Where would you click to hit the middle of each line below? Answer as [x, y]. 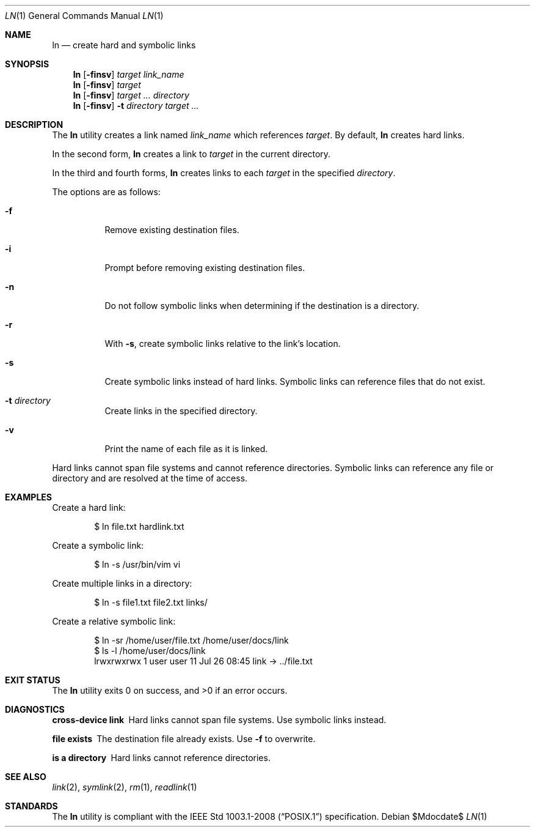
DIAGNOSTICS [35, 709]
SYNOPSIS [27, 64]
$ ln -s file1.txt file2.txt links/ [151, 602]
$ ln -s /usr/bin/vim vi [137, 564]
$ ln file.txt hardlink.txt [139, 526]
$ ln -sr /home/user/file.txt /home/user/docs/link [191, 640]
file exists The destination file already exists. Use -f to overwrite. [184, 739]
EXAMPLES [28, 497]
